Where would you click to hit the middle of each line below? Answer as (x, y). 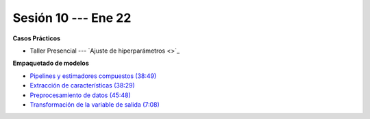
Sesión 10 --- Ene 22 (72, 18)
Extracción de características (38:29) (82, 85)
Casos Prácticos (37, 38)
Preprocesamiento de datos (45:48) (80, 95)
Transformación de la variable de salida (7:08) (95, 104)
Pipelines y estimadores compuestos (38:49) (93, 76)
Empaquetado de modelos (51, 63)
